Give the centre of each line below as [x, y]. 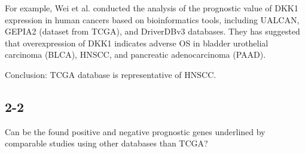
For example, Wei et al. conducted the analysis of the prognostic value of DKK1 [152, 8]
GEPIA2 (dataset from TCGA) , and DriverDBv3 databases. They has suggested [152, 31]
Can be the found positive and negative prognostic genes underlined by [135, 131]
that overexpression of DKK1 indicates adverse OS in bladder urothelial [137, 43]
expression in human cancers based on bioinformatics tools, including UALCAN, [152, 19]
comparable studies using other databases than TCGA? [106, 143]
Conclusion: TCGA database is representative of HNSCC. [111, 74]
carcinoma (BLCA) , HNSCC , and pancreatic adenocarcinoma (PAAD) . [135, 54]
